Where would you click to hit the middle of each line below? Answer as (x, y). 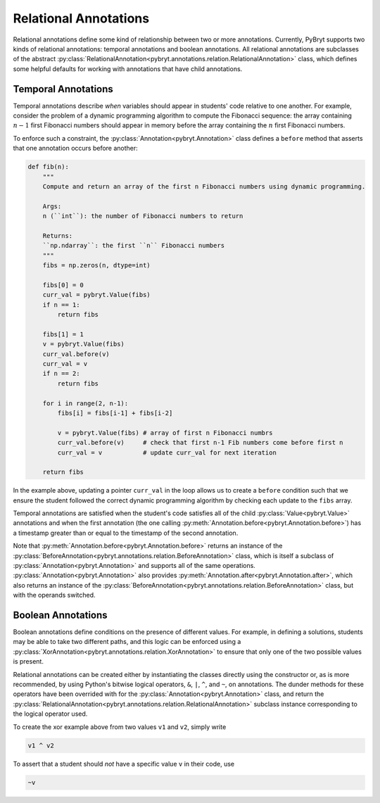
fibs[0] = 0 (63, 285)
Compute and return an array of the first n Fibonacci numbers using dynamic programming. (204, 186)
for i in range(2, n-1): (85, 403)
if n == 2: (61, 374)
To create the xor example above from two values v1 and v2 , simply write (120, 727)
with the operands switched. (54, 595)
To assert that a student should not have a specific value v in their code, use (124, 764)
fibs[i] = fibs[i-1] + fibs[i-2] (115, 413)
